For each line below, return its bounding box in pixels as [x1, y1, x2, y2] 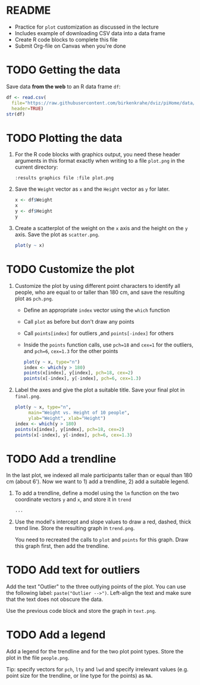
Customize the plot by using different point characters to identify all [14, 282, 180, 289]
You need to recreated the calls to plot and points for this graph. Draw [14, 536, 189, 543]
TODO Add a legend [6, 628, 106, 641]
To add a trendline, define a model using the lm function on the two [14, 489, 180, 497]
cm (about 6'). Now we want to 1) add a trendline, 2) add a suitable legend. [6, 478, 189, 485]
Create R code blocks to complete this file [14, 36, 118, 43]
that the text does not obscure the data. [6, 596, 104, 603]
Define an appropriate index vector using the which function [23, 306, 170, 314]
